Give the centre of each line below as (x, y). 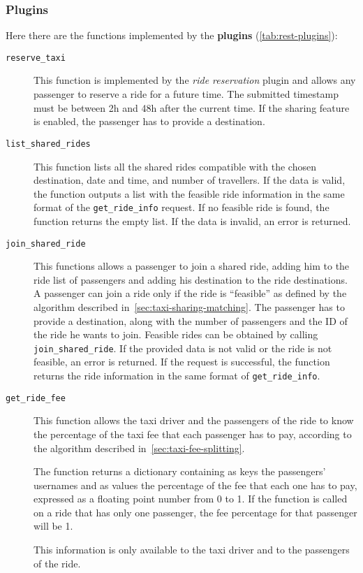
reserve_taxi (36, 58)
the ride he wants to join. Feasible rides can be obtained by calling (176, 334)
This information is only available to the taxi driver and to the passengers (192, 550)
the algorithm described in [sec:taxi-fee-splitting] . (139, 448)
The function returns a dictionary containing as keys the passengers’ (180, 471)
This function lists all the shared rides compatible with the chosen (175, 166)
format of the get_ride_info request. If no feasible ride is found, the (181, 207)
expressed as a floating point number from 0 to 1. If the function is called (191, 499)
